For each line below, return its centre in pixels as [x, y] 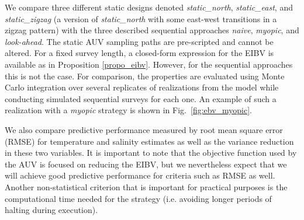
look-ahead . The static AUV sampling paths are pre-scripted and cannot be [139, 41]
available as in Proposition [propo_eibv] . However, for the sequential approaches [149, 64]
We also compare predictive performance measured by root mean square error [144, 129]
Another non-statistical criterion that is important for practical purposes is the [146, 186]
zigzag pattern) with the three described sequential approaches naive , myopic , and [152, 30]
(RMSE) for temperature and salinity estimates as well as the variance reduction [149, 141]
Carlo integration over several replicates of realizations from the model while [142, 87]
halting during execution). [51, 210]
